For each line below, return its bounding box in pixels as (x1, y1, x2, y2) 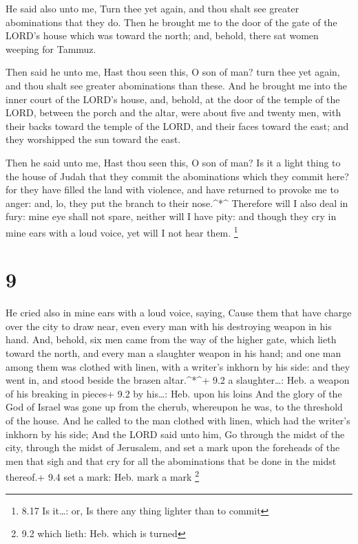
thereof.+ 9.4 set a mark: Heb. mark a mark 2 (6, 468, 199, 484)
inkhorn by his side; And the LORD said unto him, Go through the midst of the (6, 426, 345, 441)
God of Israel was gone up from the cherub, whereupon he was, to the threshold (6, 400, 343, 414)
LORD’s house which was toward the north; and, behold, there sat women (6, 28, 319, 43)
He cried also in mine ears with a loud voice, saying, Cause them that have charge (6, 305, 352, 320)
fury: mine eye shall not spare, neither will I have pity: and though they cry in (6, 209, 337, 224)
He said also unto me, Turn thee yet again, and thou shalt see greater (6, 1, 299, 15)
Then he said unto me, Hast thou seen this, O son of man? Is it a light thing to (6, 155, 341, 169)
